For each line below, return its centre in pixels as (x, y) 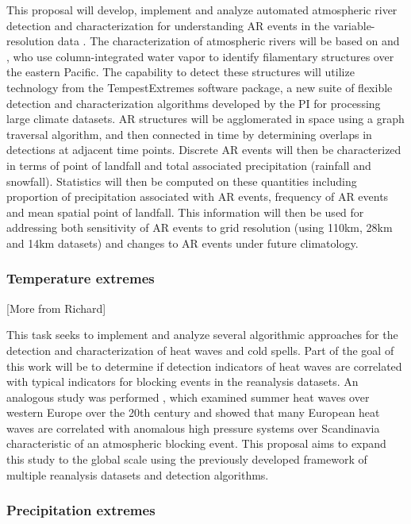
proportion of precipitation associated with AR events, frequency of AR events (198, 196)
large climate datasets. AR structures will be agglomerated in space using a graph (205, 119)
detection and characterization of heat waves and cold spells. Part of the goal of (200, 350)
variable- (354, 25)
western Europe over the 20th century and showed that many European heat (193, 412)
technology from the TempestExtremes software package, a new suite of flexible (200, 87)
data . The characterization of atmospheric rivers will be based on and (229, 41)
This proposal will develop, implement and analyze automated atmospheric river (202, 10)
